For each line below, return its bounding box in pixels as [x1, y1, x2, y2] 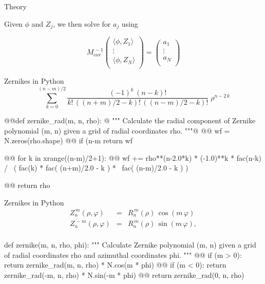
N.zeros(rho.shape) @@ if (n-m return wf [4, 135, 132, 146]
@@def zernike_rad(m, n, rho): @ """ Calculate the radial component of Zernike [4, 115, 256, 126]
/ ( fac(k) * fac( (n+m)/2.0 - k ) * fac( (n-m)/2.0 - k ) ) [4, 162, 188, 173]
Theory [4, 1, 27, 11]
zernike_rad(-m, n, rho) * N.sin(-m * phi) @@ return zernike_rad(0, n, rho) [4, 270, 244, 280]
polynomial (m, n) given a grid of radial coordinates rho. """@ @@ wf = [4, 125, 230, 136]
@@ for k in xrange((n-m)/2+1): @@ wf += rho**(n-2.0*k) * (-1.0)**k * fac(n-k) [4, 152, 262, 163]
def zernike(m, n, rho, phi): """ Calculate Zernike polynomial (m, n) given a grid [4, 239, 256, 250]
